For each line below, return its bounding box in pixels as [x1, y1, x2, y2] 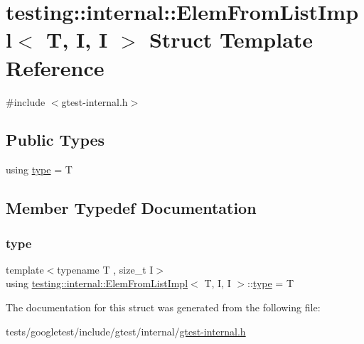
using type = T [6, 162, 73, 177]
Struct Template [149, 25, 314, 54]
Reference [6, 53, 105, 82]
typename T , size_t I [57, 262, 154, 276]
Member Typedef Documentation [6, 197, 257, 219]
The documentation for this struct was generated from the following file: [6, 300, 321, 315]
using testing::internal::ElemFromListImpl [6, 276, 188, 291]
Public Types [6, 129, 105, 151]
